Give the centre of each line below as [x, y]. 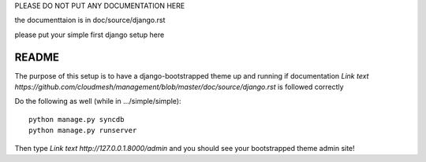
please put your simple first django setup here [90, 35]
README [37, 57]
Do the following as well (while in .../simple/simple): [98, 101]
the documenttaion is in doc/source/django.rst [90, 20]
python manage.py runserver [83, 131]
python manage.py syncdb [77, 119]
